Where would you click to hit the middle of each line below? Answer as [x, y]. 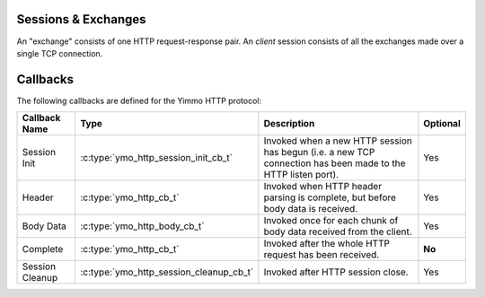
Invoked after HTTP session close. [336, 272]
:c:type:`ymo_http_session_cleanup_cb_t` [167, 272]
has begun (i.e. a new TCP [319, 153]
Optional [442, 124]
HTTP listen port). [301, 175]
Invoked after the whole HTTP [327, 244]
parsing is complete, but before [330, 197]
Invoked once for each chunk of [331, 221]
